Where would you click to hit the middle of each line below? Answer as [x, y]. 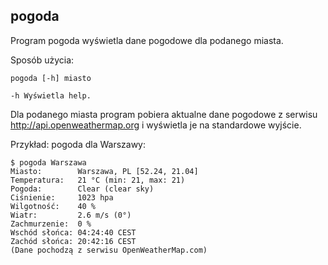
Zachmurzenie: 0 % [51, 224]
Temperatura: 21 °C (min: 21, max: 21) [98, 180]
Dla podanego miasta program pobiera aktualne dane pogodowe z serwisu [164, 114]
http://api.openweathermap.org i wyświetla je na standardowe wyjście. [156, 125]
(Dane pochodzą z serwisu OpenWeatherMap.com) [109, 250]
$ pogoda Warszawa [48, 162]
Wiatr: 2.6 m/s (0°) [71, 215]
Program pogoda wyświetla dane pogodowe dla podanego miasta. [147, 40]
